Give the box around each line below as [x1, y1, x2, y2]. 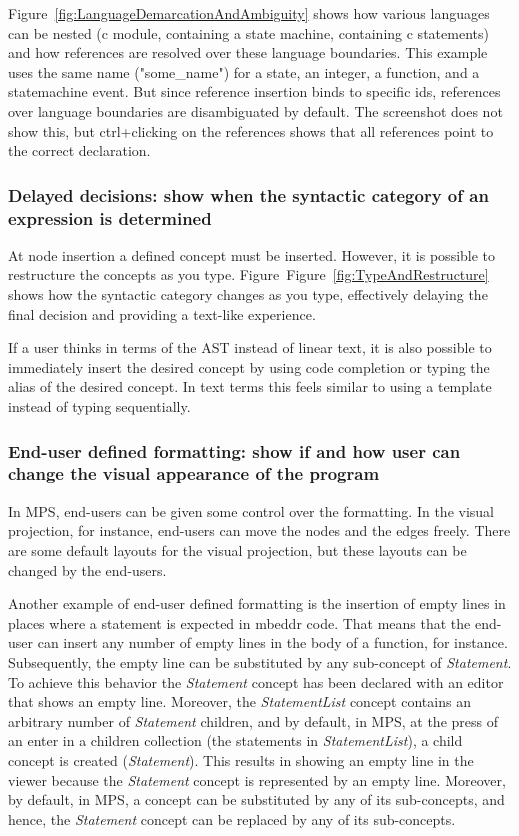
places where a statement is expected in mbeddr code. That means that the [8, 612, 471, 633]
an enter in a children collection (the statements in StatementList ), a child [8, 730, 463, 751]
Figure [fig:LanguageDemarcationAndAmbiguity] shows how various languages [8, 3, 490, 23]
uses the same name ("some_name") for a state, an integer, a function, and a [8, 61, 480, 82]
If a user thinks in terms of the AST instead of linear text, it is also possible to [8, 337, 492, 358]
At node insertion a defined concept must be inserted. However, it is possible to [8, 244, 496, 265]
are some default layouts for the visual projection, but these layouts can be [8, 539, 467, 560]
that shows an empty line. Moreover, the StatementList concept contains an [8, 691, 471, 712]
